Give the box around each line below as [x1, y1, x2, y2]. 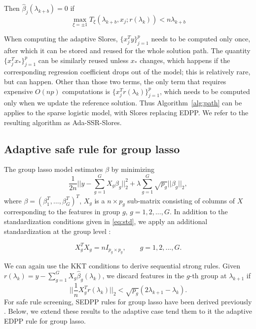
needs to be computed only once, [151, 33, 251, 44]
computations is [62, 86, 110, 96]
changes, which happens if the [140, 55, 230, 65]
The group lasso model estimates [4, 164, 103, 174]
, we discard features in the [102, 270, 184, 280]
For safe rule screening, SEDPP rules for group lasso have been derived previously [4, 296, 252, 306]
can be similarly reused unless [38, 55, 129, 65]
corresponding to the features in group [4, 206, 120, 217]
